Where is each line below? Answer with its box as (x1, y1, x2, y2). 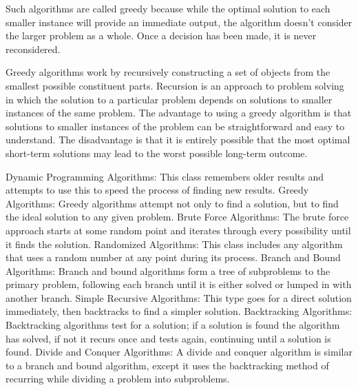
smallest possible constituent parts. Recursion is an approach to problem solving (6, 78, 344, 92)
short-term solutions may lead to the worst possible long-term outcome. (6, 145, 308, 160)
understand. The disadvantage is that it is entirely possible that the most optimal (6, 132, 350, 147)
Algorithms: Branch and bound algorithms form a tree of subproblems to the (6, 263, 330, 278)
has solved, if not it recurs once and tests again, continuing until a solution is (6, 331, 331, 345)
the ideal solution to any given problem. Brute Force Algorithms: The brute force (6, 209, 349, 224)
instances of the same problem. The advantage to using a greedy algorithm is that (6, 105, 352, 120)
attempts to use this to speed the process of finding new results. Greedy (6, 183, 309, 197)
